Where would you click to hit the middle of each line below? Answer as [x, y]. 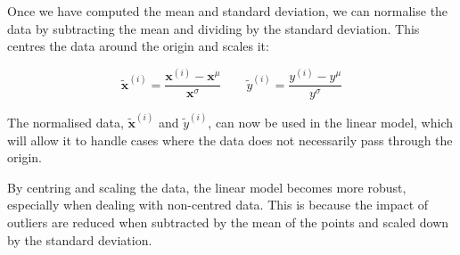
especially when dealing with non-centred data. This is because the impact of [218, 205]
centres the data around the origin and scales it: [138, 46]
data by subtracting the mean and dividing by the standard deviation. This [214, 28]
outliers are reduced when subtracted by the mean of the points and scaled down [228, 222]
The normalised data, [66, 122]
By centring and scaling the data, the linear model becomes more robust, [207, 187]
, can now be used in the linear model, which [330, 122]
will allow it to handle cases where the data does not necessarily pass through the [230, 140]
